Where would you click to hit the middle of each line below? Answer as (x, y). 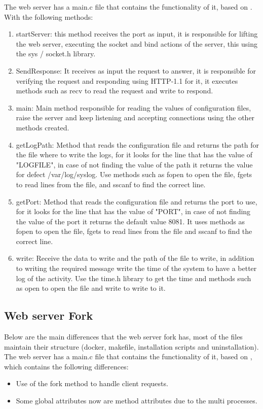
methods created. (43, 127)
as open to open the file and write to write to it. (91, 288)
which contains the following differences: (66, 366)
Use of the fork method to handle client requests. (92, 383)
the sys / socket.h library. (56, 54)
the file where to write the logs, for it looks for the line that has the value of (134, 155)
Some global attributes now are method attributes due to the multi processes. (137, 401)
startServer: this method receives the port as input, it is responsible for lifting (137, 34)
